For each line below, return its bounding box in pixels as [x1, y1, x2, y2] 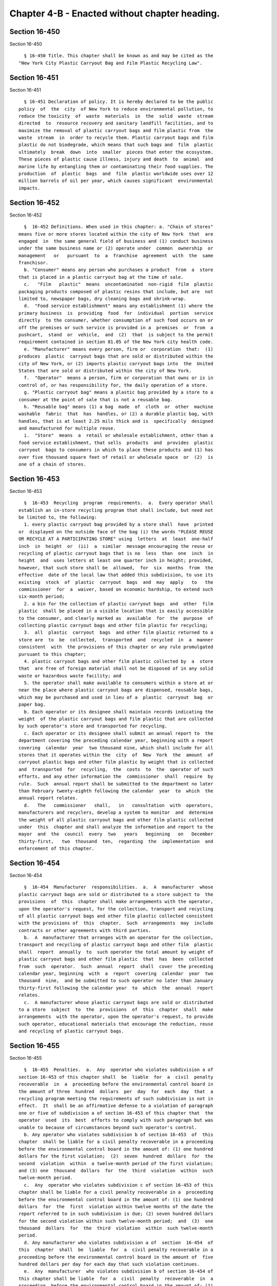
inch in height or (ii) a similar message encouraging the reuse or [18, 543, 213, 549]
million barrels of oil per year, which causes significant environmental [18, 178, 213, 184]
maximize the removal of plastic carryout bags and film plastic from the [18, 128, 213, 133]
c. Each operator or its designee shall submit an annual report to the [24, 730, 213, 736]
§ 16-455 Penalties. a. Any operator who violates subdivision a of [24, 1067, 213, 1073]
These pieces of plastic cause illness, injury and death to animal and [18, 156, 213, 162]
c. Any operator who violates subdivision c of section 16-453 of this [24, 1182, 213, 1188]
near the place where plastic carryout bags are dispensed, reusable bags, [18, 687, 213, 693]
